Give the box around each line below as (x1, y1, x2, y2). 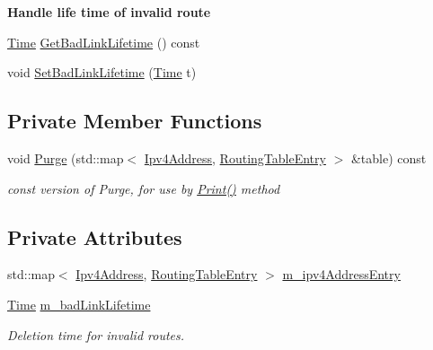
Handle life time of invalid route (7, 3, 211, 21)
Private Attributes (7, 223, 182, 250)
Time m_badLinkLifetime (7, 294, 151, 313)
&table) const (350, 148, 427, 167)
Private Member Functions (7, 107, 262, 135)
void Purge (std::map (7, 148, 124, 167)
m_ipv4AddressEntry (282, 265, 401, 284)
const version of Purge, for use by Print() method (7, 179, 280, 197)
